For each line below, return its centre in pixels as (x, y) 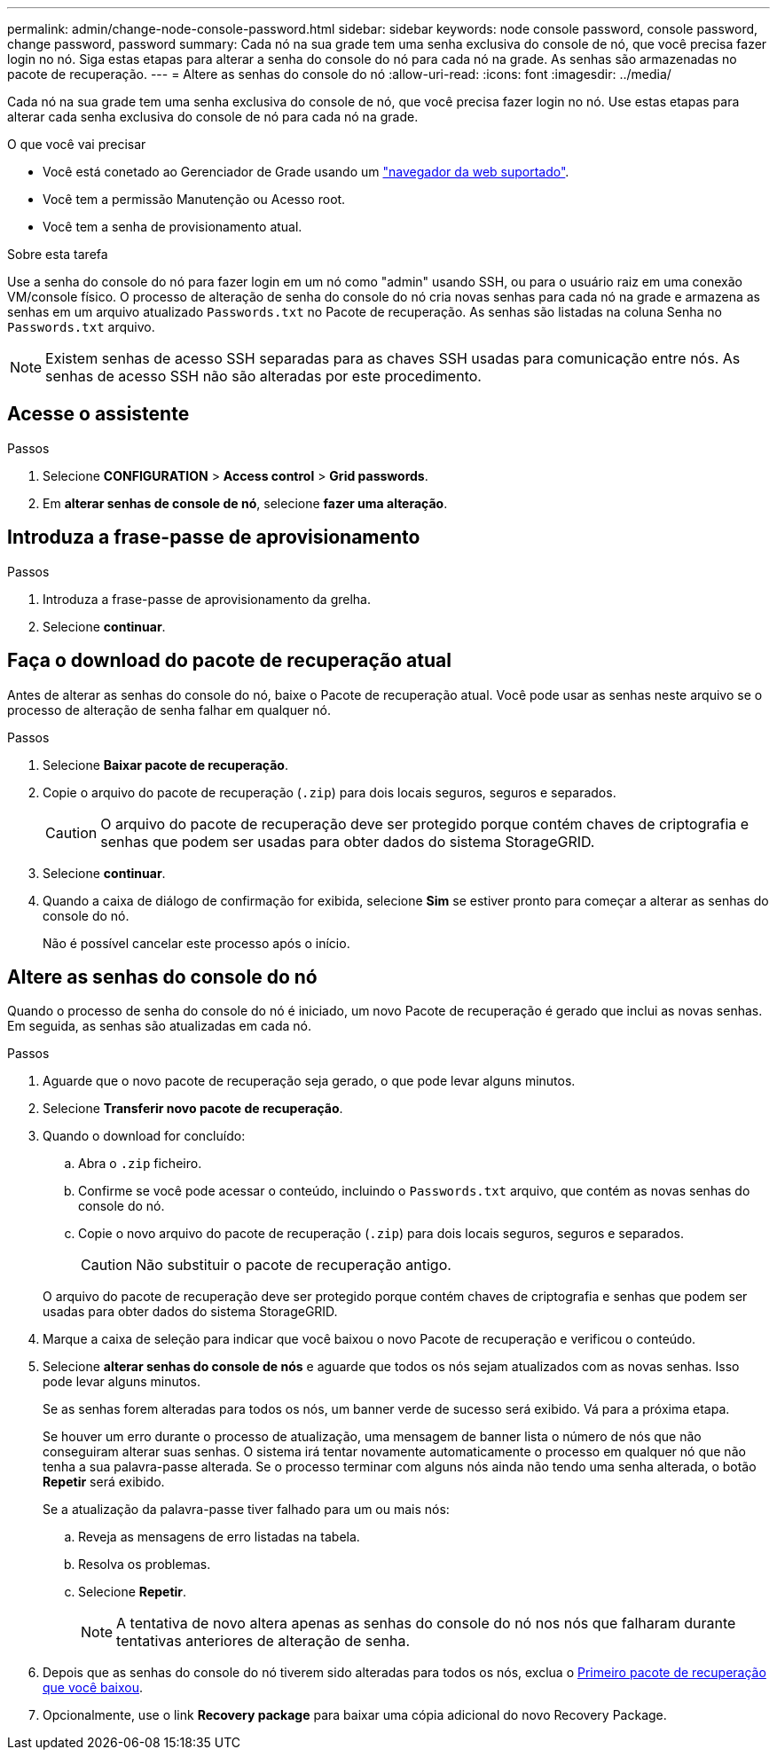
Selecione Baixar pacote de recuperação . (165, 765)
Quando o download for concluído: (144, 1136)
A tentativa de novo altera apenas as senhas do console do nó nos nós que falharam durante (426, 1624)
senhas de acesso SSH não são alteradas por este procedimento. (263, 376)
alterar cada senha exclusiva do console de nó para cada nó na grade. (213, 117)
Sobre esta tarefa (58, 254)
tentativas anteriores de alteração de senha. (263, 1641)
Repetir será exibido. (104, 1482)
